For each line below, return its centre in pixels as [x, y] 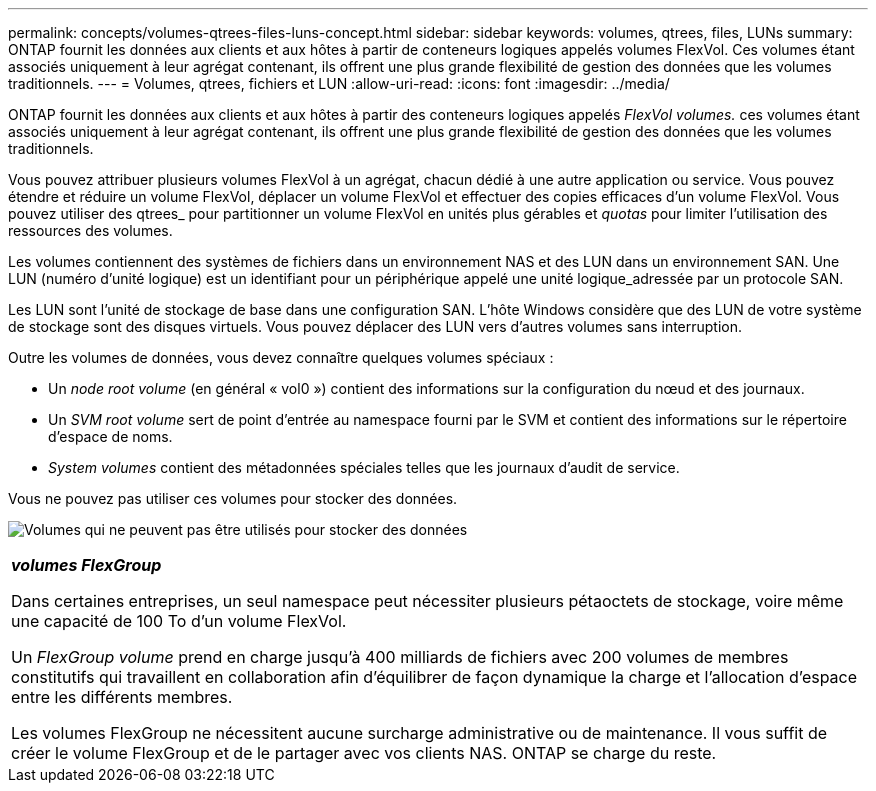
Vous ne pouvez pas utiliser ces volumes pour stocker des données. [233, 498]
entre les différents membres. [122, 697]
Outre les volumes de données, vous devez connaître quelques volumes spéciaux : [281, 357]
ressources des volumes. [90, 230]
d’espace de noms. [110, 436]
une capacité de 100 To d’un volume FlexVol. [179, 621]
